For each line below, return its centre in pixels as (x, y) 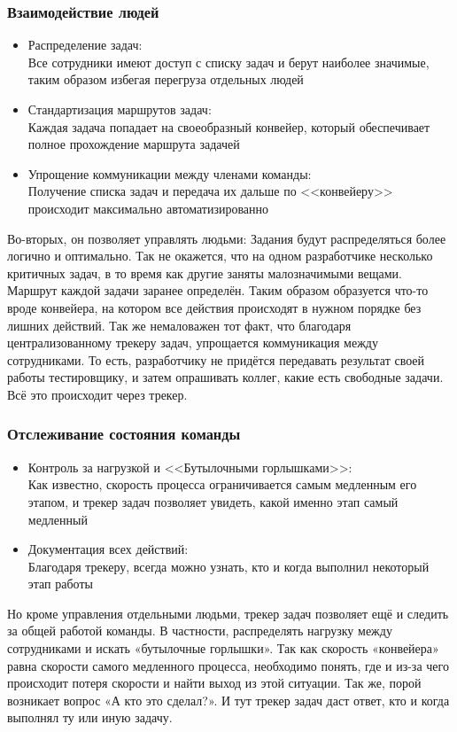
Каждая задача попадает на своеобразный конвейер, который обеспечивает (229, 126)
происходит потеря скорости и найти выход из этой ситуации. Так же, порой (214, 683)
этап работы (60, 584)
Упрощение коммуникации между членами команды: (170, 173)
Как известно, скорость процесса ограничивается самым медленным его (222, 484)
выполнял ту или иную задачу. (90, 717)
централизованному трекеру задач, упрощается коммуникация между (193, 343)
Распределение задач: (85, 45)
